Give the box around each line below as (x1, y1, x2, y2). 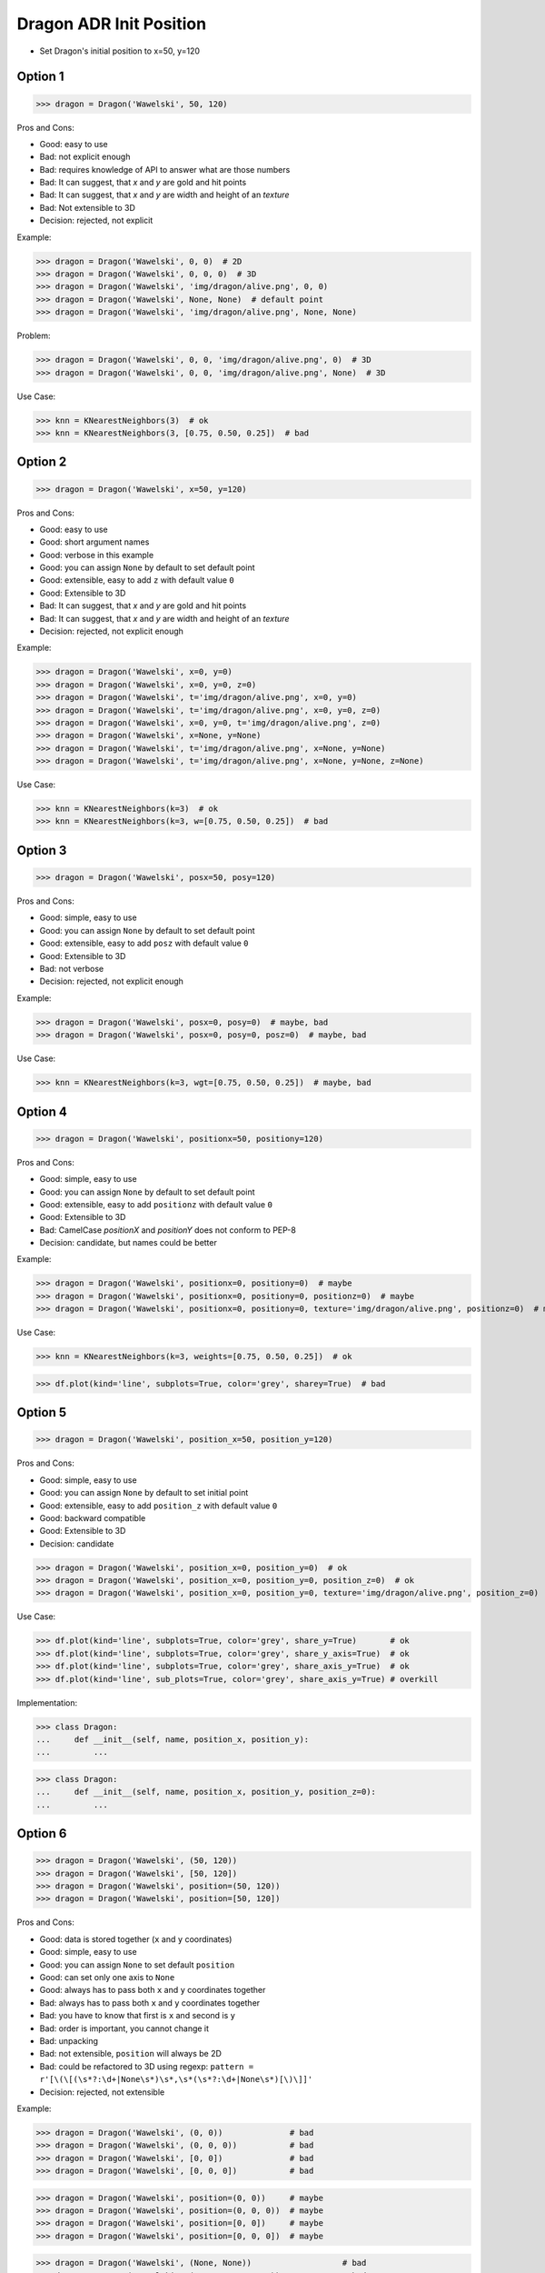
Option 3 (16, 842, 67, 858)
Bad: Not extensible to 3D (39, 202, 136, 213)
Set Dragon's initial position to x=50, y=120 (39, 45, 200, 56)
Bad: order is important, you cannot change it (39, 2023, 209, 2034)
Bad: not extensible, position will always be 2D (39, 2048, 223, 2059)
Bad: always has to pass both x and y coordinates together (39, 1997, 261, 2008)
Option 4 (16, 1104, 67, 1119)
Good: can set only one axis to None (39, 1972, 175, 1983)
